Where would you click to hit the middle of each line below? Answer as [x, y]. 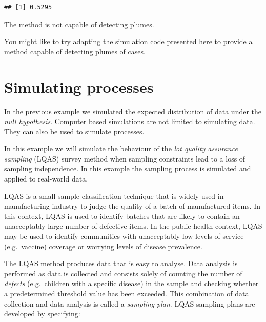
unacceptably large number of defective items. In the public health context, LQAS [133, 226]
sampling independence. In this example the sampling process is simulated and [128, 168]
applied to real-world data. [46, 179]
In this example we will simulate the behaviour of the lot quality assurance [121, 148]
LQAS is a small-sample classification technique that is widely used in [114, 196]
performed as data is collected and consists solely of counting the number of [123, 273]
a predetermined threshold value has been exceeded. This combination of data [127, 293]
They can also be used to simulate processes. [74, 131]
